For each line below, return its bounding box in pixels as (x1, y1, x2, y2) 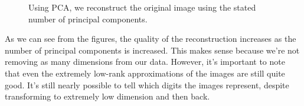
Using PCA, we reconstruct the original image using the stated (28, 1, 256, 13)
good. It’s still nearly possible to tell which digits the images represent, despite (5, 78, 289, 91)
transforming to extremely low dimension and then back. (5, 90, 210, 102)
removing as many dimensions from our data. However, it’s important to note (5, 55, 285, 68)
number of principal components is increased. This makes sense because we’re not (5, 44, 300, 56)
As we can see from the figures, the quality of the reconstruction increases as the (5, 32, 296, 45)
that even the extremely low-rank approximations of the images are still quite (5, 67, 285, 79)
